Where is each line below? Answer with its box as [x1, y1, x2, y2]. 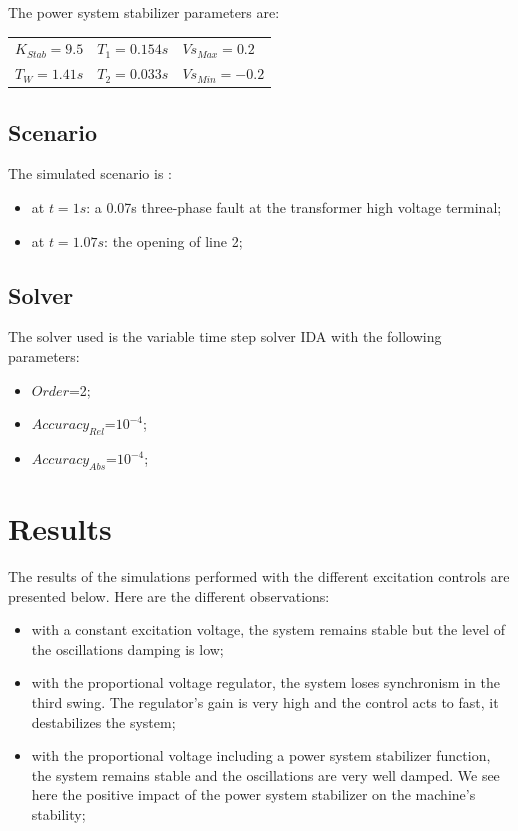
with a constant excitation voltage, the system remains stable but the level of [31, 619, 506, 640]
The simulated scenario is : [8, 163, 172, 184]
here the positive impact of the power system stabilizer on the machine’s [31, 784, 476, 805]
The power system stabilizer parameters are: [8, 2, 280, 22]
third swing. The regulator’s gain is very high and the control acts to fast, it [31, 691, 499, 712]
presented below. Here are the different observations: [8, 585, 330, 606]
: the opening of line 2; [104, 230, 243, 251]
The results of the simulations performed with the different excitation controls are [8, 565, 510, 586]
